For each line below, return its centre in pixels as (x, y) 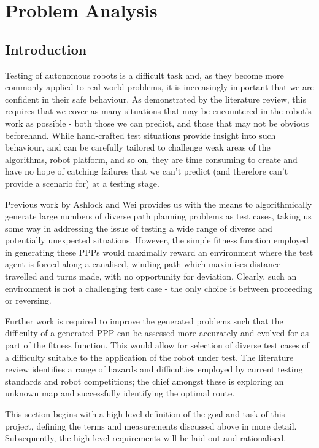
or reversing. (28, 300)
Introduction (46, 49)
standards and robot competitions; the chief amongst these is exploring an (144, 381)
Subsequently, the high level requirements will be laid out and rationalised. (146, 438)
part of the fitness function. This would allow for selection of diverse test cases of (157, 345)
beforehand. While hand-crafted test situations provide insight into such (140, 135)
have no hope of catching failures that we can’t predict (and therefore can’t (147, 171)
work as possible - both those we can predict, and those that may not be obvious (157, 123)
